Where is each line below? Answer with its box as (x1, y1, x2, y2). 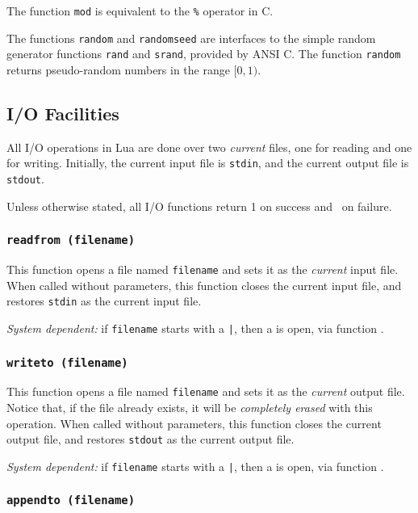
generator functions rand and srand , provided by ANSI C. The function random (6, 45, 401, 62)
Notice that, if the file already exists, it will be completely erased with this (6, 399, 373, 416)
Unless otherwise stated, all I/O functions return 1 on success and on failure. (6, 197, 392, 214)
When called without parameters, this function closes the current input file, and (6, 276, 402, 293)
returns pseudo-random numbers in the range (6, 61, 230, 78)
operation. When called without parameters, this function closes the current (6, 414, 382, 431)
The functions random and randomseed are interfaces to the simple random (6, 29, 376, 46)
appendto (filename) (6, 494, 136, 507)
